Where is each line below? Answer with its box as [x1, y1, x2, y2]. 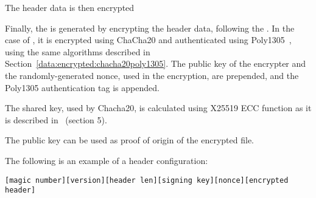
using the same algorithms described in [5, 45, 150, 58]
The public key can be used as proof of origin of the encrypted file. [5, 134, 255, 146]
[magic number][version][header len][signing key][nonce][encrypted [5, 176, 289, 185]
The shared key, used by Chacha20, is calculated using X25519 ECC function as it [5, 101, 312, 114]
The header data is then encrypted [5, 1, 135, 13]
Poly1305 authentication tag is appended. [5, 81, 160, 94]
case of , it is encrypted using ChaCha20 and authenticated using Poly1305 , [5, 33, 292, 46]
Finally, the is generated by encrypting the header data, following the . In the [5, 21, 295, 34]
